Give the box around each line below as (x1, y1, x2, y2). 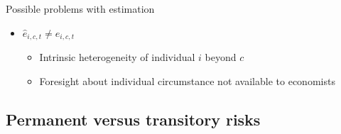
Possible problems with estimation (6, 1, 155, 16)
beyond (205, 50, 237, 65)
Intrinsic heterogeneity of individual (39, 50, 195, 65)
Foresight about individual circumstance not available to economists (39, 73, 335, 88)
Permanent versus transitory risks (6, 108, 261, 130)
